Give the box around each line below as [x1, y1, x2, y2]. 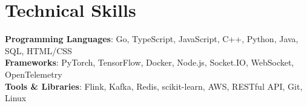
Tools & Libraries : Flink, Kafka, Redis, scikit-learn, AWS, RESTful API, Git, [5, 79, 303, 92]
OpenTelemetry [5, 67, 62, 80]
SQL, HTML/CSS [5, 44, 72, 57]
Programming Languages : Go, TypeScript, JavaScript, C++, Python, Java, [5, 33, 299, 45]
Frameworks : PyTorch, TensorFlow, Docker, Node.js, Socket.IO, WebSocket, [5, 56, 294, 69]
